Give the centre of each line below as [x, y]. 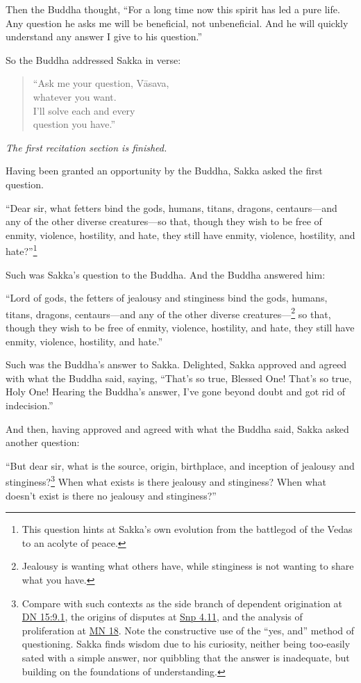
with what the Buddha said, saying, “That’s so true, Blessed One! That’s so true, [179, 378]
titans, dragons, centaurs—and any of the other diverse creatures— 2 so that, [168, 313]
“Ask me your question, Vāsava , [101, 83]
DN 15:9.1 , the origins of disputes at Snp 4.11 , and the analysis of [162, 617]
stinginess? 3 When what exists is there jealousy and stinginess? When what [166, 480]
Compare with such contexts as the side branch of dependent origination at [182, 603]
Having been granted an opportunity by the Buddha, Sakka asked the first [164, 171]
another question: [43, 442]
